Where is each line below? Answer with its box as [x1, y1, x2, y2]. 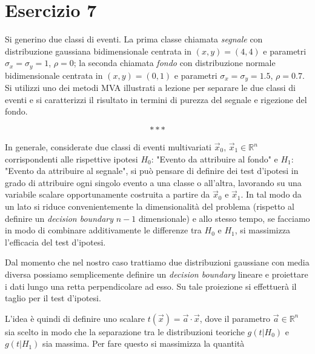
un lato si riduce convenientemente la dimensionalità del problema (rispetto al [5, 199, 294, 212]
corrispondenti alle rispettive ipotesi [5, 152, 138, 165]
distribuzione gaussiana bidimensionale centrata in [5, 44, 192, 57]
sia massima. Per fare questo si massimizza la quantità [42, 337, 245, 350]
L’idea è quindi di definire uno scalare [5, 312, 145, 324]
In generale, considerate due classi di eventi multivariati [5, 141, 211, 153]
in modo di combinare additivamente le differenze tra [5, 224, 202, 236]
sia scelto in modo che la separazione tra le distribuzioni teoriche [5, 325, 245, 338]
